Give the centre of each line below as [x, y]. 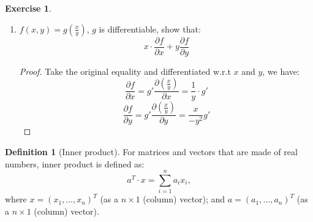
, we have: [281, 71]
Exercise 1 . [28, 8]
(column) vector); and [184, 199]
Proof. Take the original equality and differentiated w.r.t [125, 71]
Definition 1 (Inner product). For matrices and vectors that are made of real [151, 151]
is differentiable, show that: [150, 29]
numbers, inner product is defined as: [75, 163]
